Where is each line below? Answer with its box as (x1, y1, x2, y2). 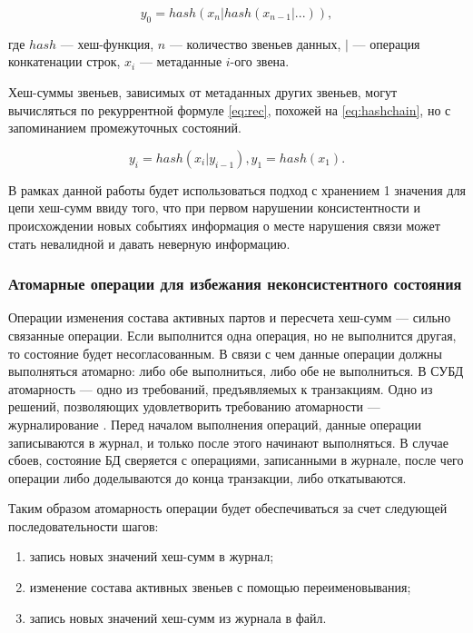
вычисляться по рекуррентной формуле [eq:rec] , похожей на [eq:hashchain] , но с (8, 100, 451, 119)
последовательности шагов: (8, 516, 159, 535)
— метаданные (139, 52, 222, 71)
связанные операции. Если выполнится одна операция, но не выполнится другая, (8, 325, 457, 344)
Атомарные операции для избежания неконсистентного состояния (8, 272, 462, 295)
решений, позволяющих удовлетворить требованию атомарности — (8, 397, 380, 416)
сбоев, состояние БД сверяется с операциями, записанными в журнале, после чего (8, 450, 464, 470)
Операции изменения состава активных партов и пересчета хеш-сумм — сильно (8, 308, 451, 327)
